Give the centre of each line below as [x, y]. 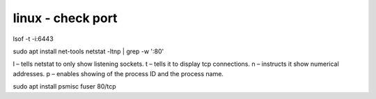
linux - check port [65, 18]
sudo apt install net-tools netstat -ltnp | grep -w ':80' [88, 51]
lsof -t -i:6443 [33, 39]
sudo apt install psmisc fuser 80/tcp [64, 87]
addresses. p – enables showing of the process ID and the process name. [118, 73]
